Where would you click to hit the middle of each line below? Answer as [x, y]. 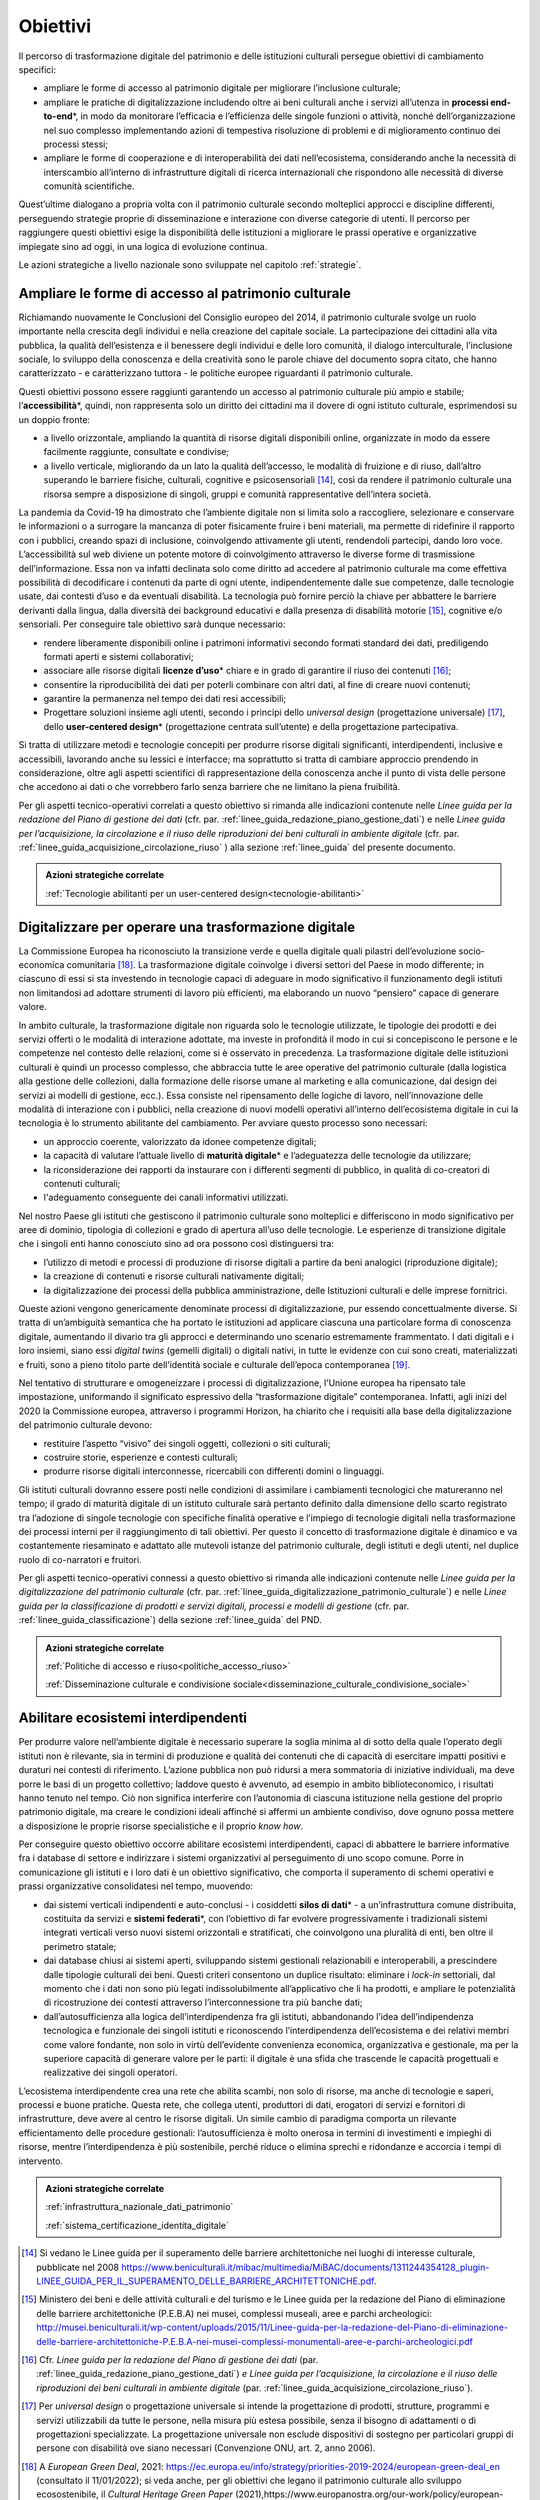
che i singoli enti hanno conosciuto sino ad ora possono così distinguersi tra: [176, 1244]
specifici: [37, 69]
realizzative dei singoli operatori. [110, 2072]
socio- [471, 951]
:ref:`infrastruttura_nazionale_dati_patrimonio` [139, 2207]
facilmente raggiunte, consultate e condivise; [136, 452]
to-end [58, 116]
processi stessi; [76, 144]
